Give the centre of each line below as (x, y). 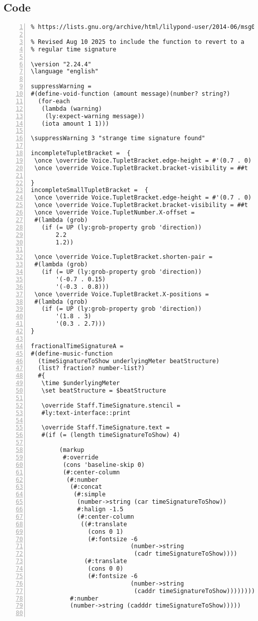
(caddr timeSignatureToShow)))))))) (195, 591)
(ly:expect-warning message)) (95, 116)
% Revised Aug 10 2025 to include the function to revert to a (138, 42)
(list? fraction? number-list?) (91, 368)
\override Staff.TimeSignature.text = (106, 428)
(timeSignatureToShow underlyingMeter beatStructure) (129, 361)
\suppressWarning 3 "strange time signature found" (118, 138)
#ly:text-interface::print (86, 413)
